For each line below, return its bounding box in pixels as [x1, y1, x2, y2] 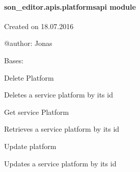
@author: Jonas [4, 38, 52, 48]
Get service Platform [4, 106, 69, 117]
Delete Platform [4, 72, 54, 83]
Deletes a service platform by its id [4, 89, 113, 100]
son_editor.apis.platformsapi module [4, 1, 136, 12]
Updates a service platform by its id [4, 158, 117, 168]
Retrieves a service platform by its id [4, 124, 120, 134]
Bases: [4, 55, 24, 65]
